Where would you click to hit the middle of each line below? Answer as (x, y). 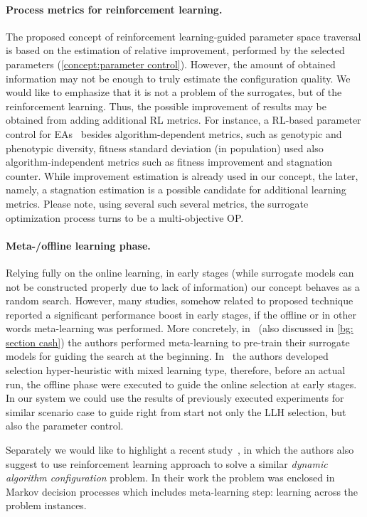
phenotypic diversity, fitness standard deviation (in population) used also (165, 148)
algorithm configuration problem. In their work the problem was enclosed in (170, 478)
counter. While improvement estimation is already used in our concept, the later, (182, 175)
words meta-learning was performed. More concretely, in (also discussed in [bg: (180, 328)
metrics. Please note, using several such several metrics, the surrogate (157, 203)
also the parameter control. (65, 426)
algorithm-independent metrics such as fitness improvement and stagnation (169, 162)
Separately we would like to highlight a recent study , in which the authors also (180, 450)
